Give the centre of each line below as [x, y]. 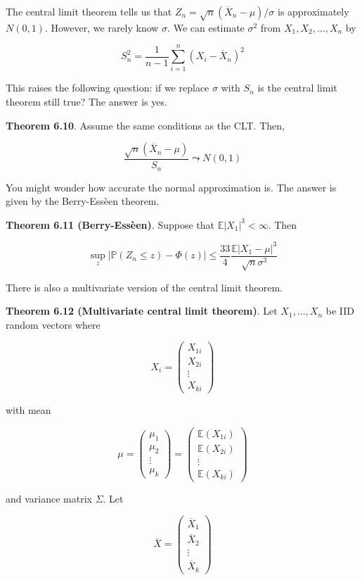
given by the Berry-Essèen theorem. [83, 201]
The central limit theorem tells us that [89, 11]
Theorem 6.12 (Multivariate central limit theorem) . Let [142, 311]
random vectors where [53, 324]
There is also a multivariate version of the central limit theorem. [144, 287]
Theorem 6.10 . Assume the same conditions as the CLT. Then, [145, 125]
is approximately [313, 11]
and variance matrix [49, 498]
